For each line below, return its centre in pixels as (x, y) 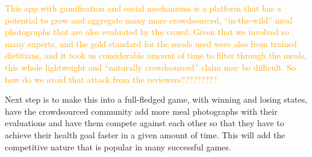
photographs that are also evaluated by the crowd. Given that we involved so (147, 32)
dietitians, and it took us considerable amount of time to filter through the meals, (156, 55)
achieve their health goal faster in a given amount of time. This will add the (145, 134)
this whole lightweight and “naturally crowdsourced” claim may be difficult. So (150, 67)
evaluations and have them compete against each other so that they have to (145, 123)
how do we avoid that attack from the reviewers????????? (111, 79)
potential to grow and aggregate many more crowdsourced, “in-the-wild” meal (149, 20)
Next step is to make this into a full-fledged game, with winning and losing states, (156, 99)
